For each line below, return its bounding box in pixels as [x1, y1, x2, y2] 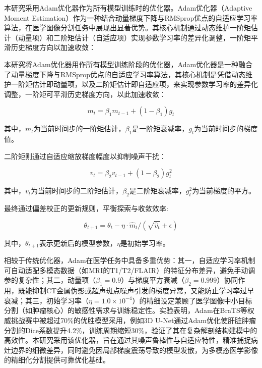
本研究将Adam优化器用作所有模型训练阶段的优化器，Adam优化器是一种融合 [4, 59, 253, 69]
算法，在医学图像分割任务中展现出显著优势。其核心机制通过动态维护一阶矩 [4, 22, 251, 33]
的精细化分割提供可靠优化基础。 [4, 354, 110, 365]
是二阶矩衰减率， [129, 185, 186, 196]
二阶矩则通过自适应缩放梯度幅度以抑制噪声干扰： [4, 150, 166, 161]
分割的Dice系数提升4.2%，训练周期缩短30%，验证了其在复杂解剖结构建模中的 [4, 325, 257, 335]
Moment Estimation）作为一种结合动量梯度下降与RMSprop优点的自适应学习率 [4, 12, 258, 23]
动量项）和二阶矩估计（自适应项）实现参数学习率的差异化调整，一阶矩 [18, 32, 251, 42]
